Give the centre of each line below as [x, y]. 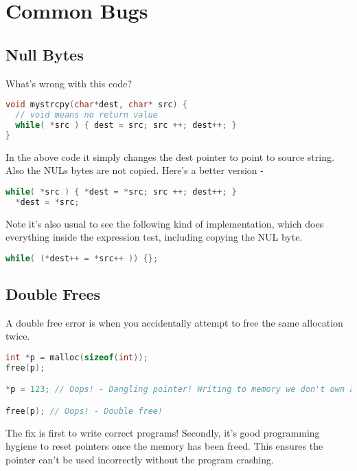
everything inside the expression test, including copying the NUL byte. [154, 237]
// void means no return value [87, 115]
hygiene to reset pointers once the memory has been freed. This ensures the [164, 446]
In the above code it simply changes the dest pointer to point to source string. [170, 156]
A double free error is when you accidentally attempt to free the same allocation [174, 322]
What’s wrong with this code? [69, 83]
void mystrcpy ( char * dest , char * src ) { [97, 105]
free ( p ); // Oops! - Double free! [84, 411]
